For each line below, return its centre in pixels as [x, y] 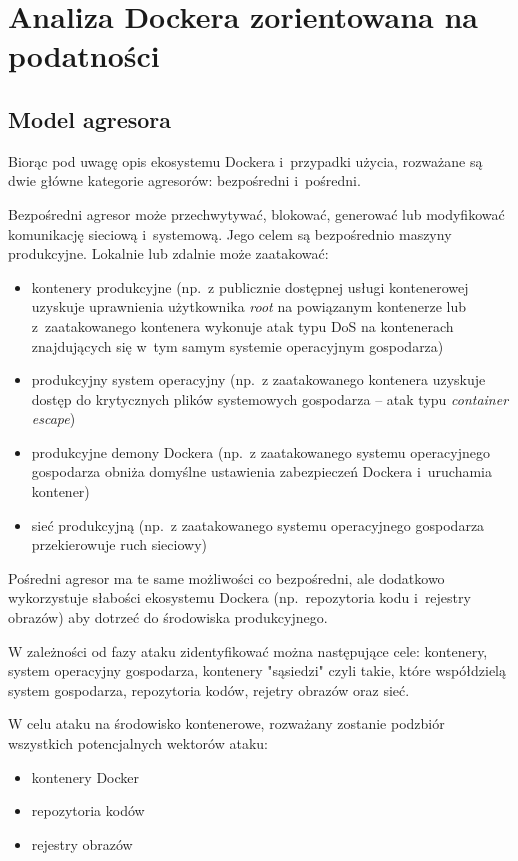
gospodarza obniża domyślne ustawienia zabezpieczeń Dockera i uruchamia [261, 471]
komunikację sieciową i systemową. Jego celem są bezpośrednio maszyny [230, 233]
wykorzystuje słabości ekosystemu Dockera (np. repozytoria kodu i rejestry [239, 597]
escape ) [53, 418]
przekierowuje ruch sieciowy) [119, 544]
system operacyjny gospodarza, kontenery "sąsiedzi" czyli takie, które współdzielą [257, 670]
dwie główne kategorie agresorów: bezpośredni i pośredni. [184, 180]
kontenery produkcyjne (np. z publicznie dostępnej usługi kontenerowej [250, 286]
